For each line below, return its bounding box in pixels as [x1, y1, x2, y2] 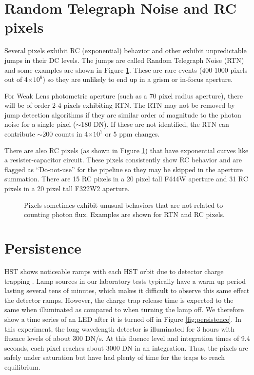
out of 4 [4, 74, 28, 84]
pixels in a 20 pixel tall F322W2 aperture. [4, 183, 130, 194]
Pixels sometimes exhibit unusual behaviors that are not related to [24, 199, 223, 210]
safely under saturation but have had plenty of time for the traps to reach [4, 352, 225, 362]
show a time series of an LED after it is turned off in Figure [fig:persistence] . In [4, 314, 241, 324]
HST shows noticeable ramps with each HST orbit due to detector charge [4, 266, 224, 276]
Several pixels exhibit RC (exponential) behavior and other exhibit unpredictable [4, 45, 247, 56]
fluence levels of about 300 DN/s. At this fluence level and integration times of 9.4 [4, 333, 250, 343]
